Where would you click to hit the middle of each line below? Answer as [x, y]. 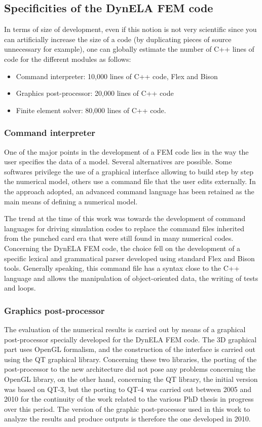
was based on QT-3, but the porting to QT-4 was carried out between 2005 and [128, 389]
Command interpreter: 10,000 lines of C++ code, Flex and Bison [117, 76]
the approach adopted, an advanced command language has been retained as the [129, 191]
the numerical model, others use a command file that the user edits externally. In [130, 181]
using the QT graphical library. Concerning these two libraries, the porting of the [130, 359]
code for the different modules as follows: [68, 59]
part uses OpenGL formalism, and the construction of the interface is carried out [130, 349]
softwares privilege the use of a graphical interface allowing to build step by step [129, 171]
